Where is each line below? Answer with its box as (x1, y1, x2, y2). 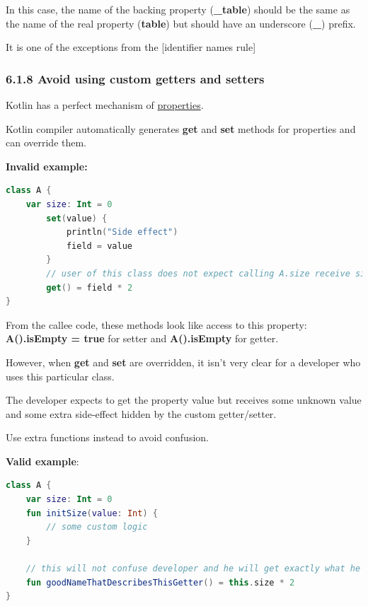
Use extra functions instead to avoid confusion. (6, 430, 209, 445)
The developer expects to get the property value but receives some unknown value (6, 392, 362, 407)
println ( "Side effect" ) (66, 227, 178, 238)
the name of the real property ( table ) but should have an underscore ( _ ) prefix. (6, 16, 356, 30)
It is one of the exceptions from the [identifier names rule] (6, 40, 256, 54)
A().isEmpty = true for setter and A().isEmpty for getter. (6, 331, 279, 346)
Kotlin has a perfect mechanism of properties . (6, 98, 204, 112)
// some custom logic (46, 522, 148, 532)
